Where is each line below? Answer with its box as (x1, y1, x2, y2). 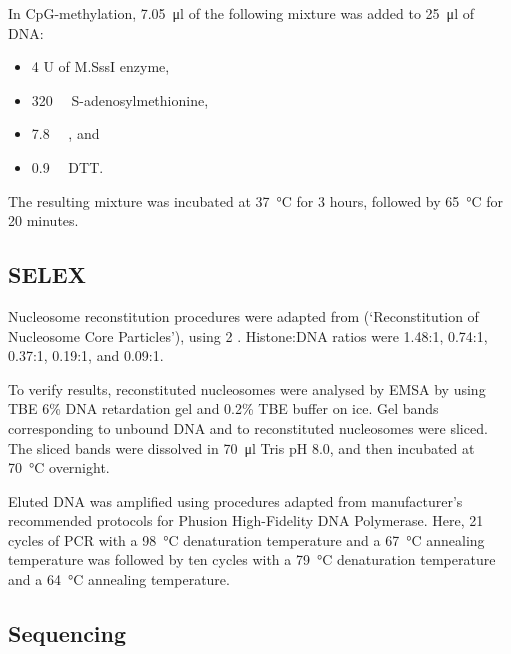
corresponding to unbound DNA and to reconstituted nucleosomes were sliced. (8, 417, 488, 438)
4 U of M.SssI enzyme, (31, 56, 170, 77)
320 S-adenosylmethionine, (31, 89, 209, 110)
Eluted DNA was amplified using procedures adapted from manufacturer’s (8, 490, 463, 511)
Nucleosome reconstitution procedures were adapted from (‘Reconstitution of (8, 305, 479, 326)
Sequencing (8, 618, 127, 649)
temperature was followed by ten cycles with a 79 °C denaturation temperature (8, 549, 496, 570)
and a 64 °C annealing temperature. (8, 569, 230, 590)
